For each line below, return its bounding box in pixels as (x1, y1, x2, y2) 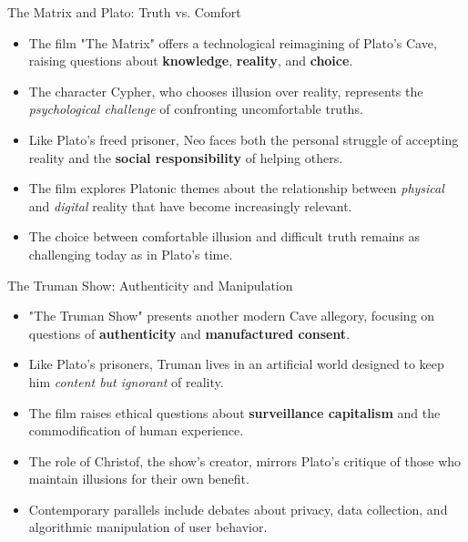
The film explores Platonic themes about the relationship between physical (28, 179, 444, 198)
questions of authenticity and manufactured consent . (28, 323, 351, 343)
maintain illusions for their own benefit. (28, 469, 249, 488)
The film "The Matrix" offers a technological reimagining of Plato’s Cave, (28, 33, 437, 52)
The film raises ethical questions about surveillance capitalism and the (28, 403, 441, 422)
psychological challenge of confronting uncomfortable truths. (28, 99, 363, 118)
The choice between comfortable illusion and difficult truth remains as (28, 227, 421, 246)
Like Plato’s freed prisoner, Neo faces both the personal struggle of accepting (28, 129, 459, 148)
